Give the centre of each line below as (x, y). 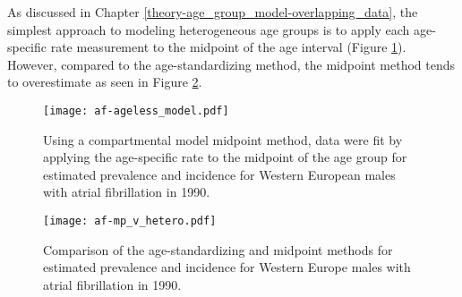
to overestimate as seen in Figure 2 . (105, 82)
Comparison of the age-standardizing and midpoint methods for (218, 249)
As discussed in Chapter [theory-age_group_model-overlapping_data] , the (213, 12)
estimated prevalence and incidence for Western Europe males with (227, 267)
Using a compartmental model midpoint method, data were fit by (223, 139)
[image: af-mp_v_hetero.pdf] (130, 221)
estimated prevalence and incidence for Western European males (219, 174)
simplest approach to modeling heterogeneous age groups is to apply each (209, 29)
